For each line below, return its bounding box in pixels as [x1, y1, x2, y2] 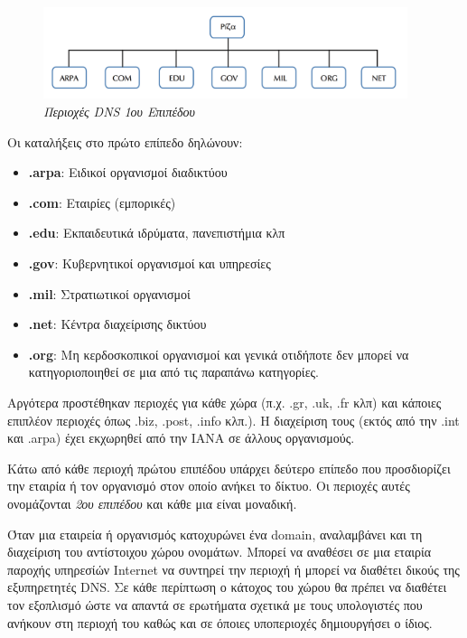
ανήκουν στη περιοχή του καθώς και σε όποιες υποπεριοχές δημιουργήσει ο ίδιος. [7, 613, 433, 632]
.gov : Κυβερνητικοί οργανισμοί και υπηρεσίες [28, 254, 271, 273]
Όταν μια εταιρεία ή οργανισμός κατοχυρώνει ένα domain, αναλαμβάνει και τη [7, 524, 423, 543]
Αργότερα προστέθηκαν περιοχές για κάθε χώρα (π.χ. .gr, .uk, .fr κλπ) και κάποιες [7, 393, 442, 412]
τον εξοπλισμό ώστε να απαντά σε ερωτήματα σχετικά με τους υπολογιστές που [7, 595, 423, 614]
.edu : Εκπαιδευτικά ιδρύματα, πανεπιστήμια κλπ [28, 223, 285, 242]
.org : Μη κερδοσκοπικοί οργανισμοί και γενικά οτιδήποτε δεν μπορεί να [28, 344, 409, 363]
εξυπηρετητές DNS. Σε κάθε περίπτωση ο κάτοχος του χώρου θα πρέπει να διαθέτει [7, 577, 447, 596]
